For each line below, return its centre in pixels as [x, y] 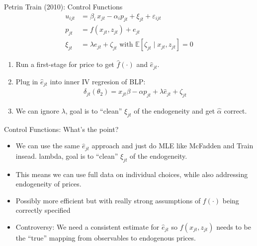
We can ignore [37, 111]
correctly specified [43, 210]
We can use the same [48, 146]
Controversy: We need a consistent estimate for [87, 227]
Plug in [27, 81]
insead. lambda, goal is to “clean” [67, 155]
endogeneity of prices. [48, 184]
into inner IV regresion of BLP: [98, 81]
